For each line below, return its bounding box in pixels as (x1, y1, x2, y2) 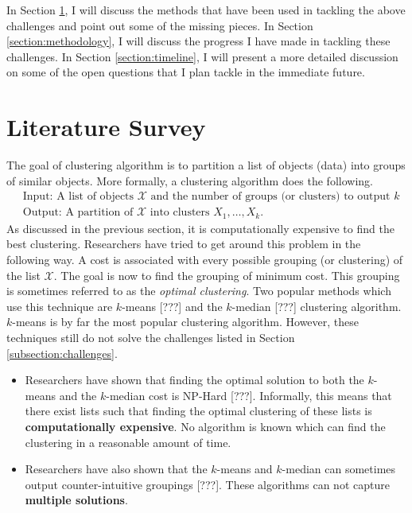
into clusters (150, 207, 210, 219)
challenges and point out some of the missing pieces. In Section (6, 17, 313, 33)
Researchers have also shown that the (25, 461, 208, 477)
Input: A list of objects (22, 191, 134, 203)
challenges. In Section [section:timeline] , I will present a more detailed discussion (6, 48, 398, 64)
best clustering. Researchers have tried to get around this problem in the (6, 235, 361, 252)
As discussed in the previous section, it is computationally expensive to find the (6, 220, 395, 236)
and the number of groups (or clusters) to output (150, 191, 391, 203)
